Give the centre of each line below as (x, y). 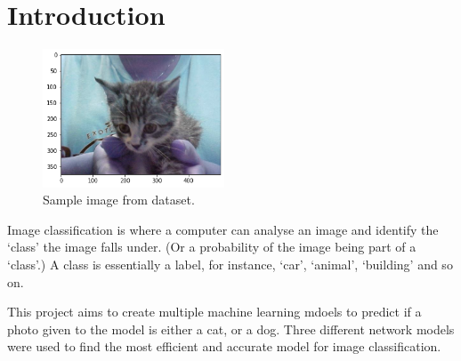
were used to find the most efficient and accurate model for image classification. (224, 346)
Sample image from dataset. (119, 200)
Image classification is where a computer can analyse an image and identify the (223, 229)
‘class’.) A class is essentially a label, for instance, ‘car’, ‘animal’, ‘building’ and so (230, 264)
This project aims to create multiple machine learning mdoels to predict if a (214, 312)
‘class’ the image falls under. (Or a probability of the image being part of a (212, 247)
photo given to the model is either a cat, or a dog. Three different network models (231, 329)
